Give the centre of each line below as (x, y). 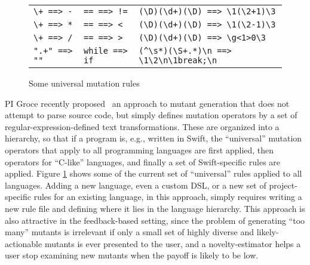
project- (283, 185)
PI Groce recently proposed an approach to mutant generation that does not (147, 103)
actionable (24, 243)
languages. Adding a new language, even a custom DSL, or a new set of (136, 185)
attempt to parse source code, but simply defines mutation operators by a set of (151, 115)
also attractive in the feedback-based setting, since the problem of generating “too (155, 220)
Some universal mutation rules (84, 83)
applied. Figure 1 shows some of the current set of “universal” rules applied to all (154, 173)
